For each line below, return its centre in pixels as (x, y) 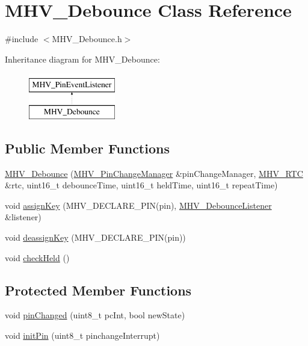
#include (22, 39)
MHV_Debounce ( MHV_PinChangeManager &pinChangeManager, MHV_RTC (154, 173)
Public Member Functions (87, 148)
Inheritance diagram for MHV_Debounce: (82, 59)
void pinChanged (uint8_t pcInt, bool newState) (95, 315)
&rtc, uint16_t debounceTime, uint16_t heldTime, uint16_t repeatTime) (141, 185)
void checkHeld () (37, 257)
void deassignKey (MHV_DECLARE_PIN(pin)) (95, 237)
